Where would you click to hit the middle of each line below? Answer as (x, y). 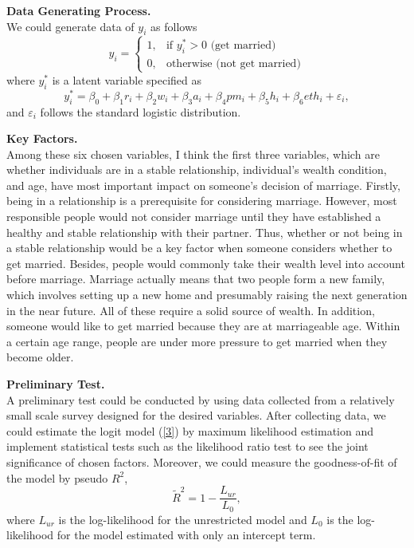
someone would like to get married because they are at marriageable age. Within (203, 326)
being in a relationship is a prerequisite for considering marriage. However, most (202, 201)
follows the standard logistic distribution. (141, 111)
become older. (40, 357)
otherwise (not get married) (233, 63)
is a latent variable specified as (127, 79)
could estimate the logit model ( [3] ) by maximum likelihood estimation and (190, 430)
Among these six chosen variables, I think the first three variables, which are (193, 154)
